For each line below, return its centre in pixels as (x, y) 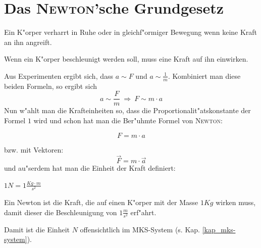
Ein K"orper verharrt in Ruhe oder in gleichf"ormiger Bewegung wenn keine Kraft (131, 32)
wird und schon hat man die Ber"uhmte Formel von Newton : (128, 120)
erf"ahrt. (143, 212)
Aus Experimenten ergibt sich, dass (59, 76)
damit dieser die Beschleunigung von (61, 212)
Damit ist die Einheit (37, 229)
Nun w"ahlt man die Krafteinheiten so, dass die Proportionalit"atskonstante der (127, 110)
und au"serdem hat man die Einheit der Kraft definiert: (90, 168)
